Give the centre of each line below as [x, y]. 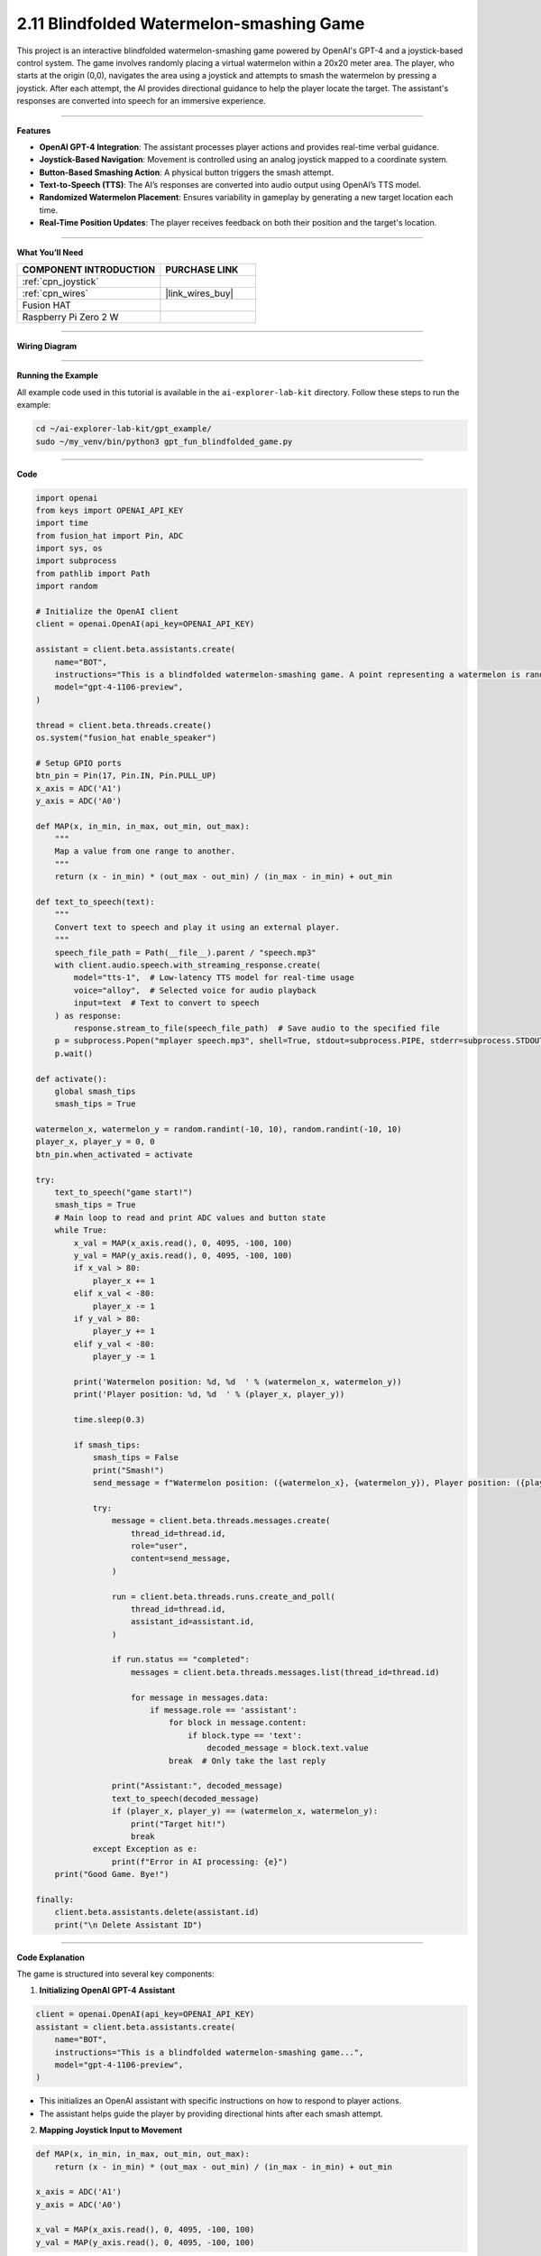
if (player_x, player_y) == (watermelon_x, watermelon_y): [245, 1811]
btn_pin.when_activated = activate [114, 1154]
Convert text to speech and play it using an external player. [197, 927]
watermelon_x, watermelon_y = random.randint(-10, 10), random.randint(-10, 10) [219, 1129]
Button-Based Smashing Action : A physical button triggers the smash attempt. [186, 172]
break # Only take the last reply [247, 1761]
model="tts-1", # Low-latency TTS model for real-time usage [214, 978]
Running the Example [58, 375]
